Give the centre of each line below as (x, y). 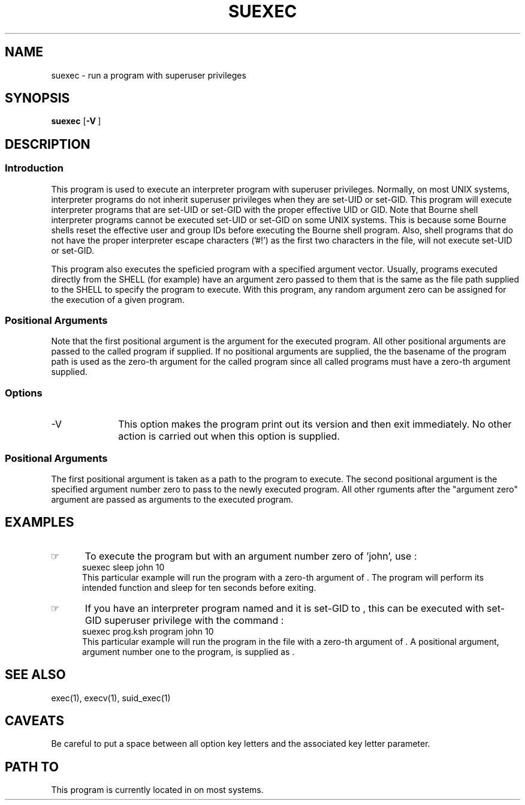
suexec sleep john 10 (123, 567)
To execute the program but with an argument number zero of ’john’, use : (251, 556)
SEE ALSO (35, 675)
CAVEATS (34, 721)
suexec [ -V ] (76, 121)
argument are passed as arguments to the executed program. (172, 499)
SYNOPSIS (37, 98)
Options (24, 393)
